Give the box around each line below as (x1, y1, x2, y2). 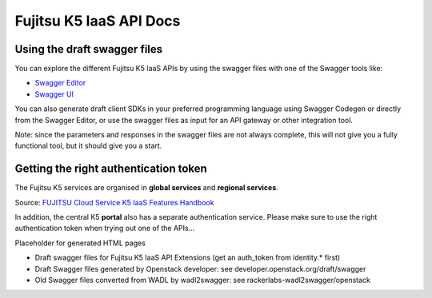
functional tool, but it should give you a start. (14, 141, 162, 151)
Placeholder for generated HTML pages (14, 238, 146, 248)
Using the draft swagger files (14, 42, 163, 56)
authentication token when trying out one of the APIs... (14, 224, 195, 233)
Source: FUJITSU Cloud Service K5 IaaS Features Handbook (14, 197, 214, 207)
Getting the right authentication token (14, 162, 207, 176)
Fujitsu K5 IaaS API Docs (14, 12, 181, 30)
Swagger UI (34, 89, 74, 99)
